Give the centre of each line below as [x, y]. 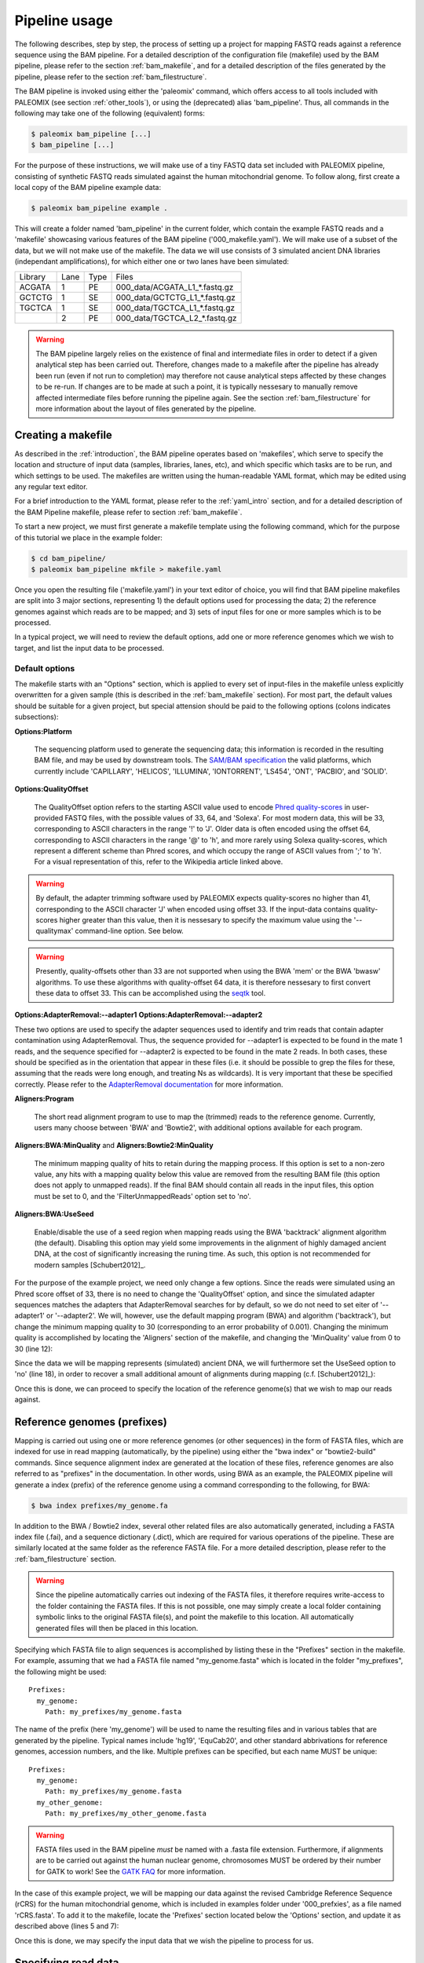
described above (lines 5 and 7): [67, 1926]
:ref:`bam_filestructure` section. [66, 1559]
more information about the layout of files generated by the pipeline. [146, 408]
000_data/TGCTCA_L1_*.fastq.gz [175, 308]
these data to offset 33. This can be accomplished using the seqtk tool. [151, 992]
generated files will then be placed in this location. [117, 1628]
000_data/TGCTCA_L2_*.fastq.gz [176, 318]
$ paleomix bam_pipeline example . [99, 208]
